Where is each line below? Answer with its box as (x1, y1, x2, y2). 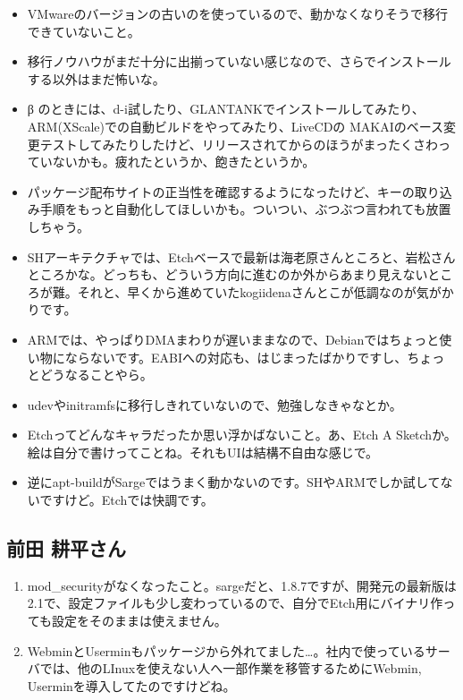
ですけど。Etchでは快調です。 (39, 491, 214, 509)
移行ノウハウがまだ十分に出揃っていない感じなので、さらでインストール (27, 52, 451, 71)
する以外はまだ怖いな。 (27, 69, 165, 88)
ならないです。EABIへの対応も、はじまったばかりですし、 (64, 347, 408, 366)
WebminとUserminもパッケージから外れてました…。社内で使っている (27, 641, 425, 660)
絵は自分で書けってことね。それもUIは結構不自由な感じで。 (27, 442, 379, 461)
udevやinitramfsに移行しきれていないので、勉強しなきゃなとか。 (27, 395, 402, 414)
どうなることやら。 (39, 365, 153, 384)
